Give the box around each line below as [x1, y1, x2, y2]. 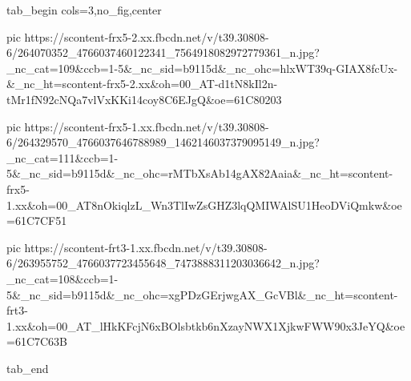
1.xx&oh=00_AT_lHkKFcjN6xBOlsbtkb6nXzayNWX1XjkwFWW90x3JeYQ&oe [6, 317, 405, 334]
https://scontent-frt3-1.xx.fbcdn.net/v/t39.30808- [24, 239, 268, 255]
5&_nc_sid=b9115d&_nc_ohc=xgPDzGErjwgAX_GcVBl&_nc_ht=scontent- [6, 286, 398, 303]
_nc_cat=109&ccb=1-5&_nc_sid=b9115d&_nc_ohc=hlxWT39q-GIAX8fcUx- [6, 59, 398, 76]
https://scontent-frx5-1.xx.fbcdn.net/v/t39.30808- [24, 118, 269, 134]
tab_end [6, 359, 49, 376]
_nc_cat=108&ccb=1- [6, 270, 119, 287]
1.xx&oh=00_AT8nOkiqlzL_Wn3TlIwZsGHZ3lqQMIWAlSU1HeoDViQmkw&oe [6, 196, 402, 213]
